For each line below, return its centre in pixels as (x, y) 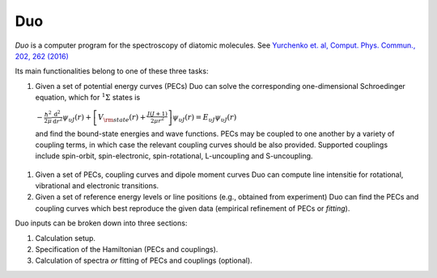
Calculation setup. (66, 238)
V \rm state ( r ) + (122, 118)
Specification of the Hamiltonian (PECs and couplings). (127, 250)
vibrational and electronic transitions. (97, 186)
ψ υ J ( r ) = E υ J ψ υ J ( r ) (205, 118)
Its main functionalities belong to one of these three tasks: (112, 71)
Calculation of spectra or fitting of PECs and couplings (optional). (144, 261)
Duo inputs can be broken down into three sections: (101, 223)
